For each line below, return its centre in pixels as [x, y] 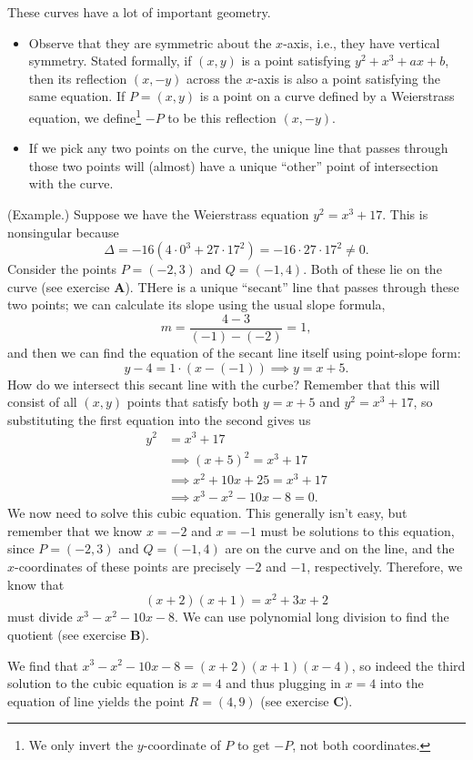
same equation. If [77, 96]
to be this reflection [222, 117]
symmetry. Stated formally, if [110, 61]
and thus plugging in [283, 683]
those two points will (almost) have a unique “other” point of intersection [233, 165]
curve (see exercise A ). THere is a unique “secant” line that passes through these [233, 286]
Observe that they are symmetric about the [150, 42]
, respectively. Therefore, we [385, 567]
